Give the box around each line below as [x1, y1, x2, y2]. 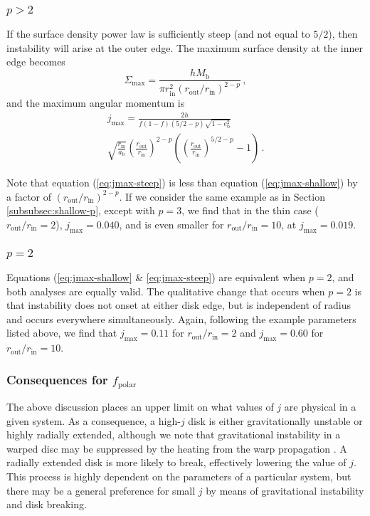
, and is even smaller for [119, 216, 224, 231]
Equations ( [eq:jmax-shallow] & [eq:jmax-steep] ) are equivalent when [6, 269, 306, 284]
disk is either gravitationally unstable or [188, 413, 363, 428]
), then [328, 26, 358, 41]
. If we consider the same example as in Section [119, 189, 325, 204]
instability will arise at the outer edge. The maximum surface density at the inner [6, 40, 363, 55]
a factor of [6, 189, 52, 204]
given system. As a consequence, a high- [6, 413, 181, 428]
